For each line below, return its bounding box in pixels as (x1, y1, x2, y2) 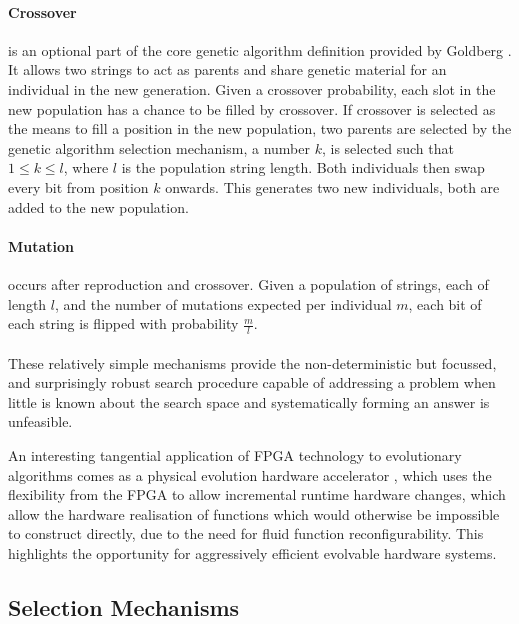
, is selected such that (321, 137, 454, 158)
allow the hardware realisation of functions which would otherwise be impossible (8, 503, 500, 524)
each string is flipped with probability (8, 313, 239, 334)
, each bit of (408, 293, 482, 314)
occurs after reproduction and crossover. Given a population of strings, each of (8, 273, 489, 294)
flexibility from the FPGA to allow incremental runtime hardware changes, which (8, 484, 506, 505)
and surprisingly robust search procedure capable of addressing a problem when (8, 372, 496, 393)
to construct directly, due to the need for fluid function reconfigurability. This (8, 523, 484, 544)
